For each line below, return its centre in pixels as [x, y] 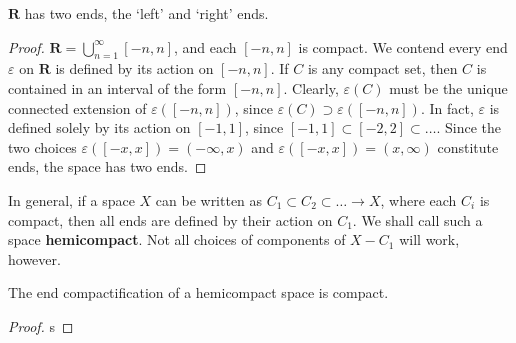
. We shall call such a [417, 219]
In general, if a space [71, 199]
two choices [42, 146]
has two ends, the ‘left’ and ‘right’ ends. [146, 13]
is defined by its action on [134, 68]
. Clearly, [311, 87]
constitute [468, 146]
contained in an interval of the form [117, 87]
